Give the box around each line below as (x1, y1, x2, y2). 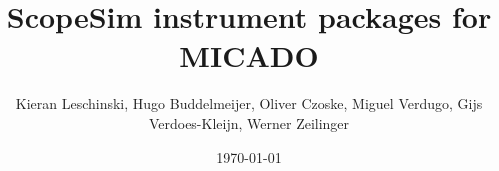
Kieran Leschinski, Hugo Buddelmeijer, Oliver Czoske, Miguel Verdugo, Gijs (15, 93, 483, 114)
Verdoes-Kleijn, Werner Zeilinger (148, 112, 350, 133)
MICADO (179, 35, 319, 76)
